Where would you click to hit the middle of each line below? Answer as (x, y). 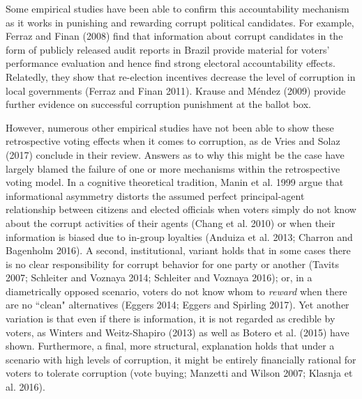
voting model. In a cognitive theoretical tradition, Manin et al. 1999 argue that (175, 182)
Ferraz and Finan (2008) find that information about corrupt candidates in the (174, 36)
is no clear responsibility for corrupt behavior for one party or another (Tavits (172, 264)
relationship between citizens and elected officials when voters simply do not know (181, 209)
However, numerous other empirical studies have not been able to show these (170, 127)
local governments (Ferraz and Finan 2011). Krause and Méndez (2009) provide (176, 90)
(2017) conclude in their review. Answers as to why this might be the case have (175, 154)
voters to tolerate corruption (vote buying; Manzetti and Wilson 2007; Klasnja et (179, 373)
